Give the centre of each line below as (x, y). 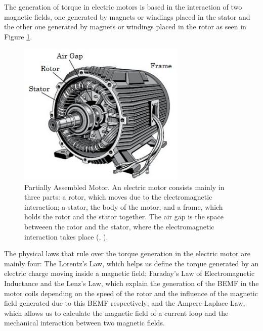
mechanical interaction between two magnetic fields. (84, 323)
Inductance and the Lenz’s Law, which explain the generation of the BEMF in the (131, 283)
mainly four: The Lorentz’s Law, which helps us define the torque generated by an (131, 263)
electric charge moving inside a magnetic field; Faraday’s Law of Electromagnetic (129, 273)
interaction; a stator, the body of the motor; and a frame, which (124, 206)
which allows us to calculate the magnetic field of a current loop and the (116, 313)
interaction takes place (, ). (66, 236)
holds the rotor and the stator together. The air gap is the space (124, 217)
